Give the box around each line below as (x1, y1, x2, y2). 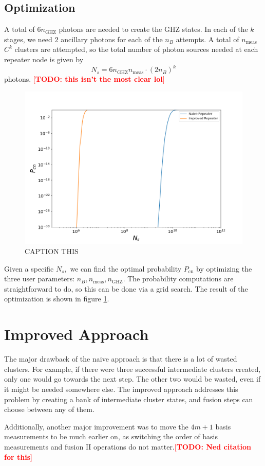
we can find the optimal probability (70, 263, 182, 274)
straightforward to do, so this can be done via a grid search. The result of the (4, 283, 248, 294)
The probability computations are (127, 273, 234, 284)
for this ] (4, 451, 32, 462)
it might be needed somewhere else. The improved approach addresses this (4, 383, 238, 394)
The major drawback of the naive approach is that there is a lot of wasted (4, 353, 237, 364)
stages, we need (4, 33, 52, 44)
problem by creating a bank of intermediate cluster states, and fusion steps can (4, 393, 253, 404)
